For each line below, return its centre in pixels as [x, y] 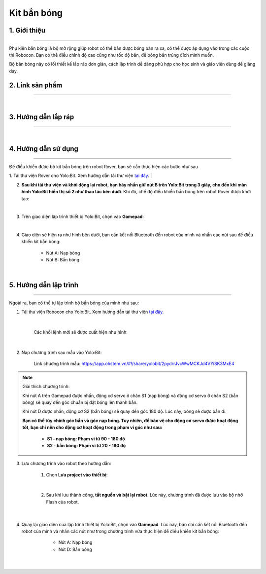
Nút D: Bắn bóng [75, 549]
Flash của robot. [63, 502]
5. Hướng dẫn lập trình [44, 285]
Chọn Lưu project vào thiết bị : [77, 475]
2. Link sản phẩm [36, 85]
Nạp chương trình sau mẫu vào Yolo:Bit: [62, 352]
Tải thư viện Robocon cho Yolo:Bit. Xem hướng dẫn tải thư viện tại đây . [93, 312]
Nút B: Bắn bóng [63, 260]
